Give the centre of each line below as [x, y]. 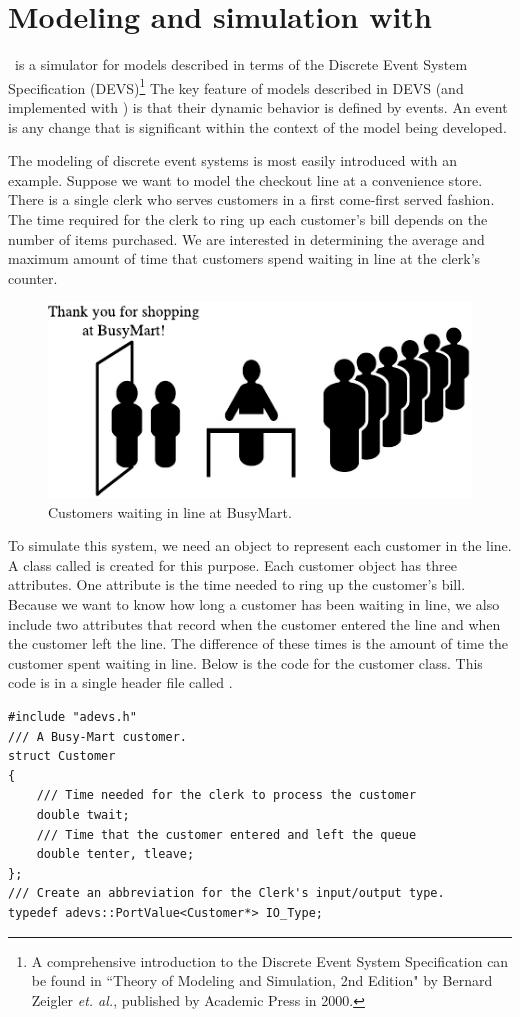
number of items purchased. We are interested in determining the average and [246, 238]
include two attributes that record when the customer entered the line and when [254, 623]
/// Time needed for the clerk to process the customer [226, 795]
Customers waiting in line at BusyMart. [170, 511]
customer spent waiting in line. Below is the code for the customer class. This [245, 662]
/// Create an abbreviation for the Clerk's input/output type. [226, 893]
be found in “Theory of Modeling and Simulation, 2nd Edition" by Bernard [262, 980]
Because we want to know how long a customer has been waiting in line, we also [254, 604]
